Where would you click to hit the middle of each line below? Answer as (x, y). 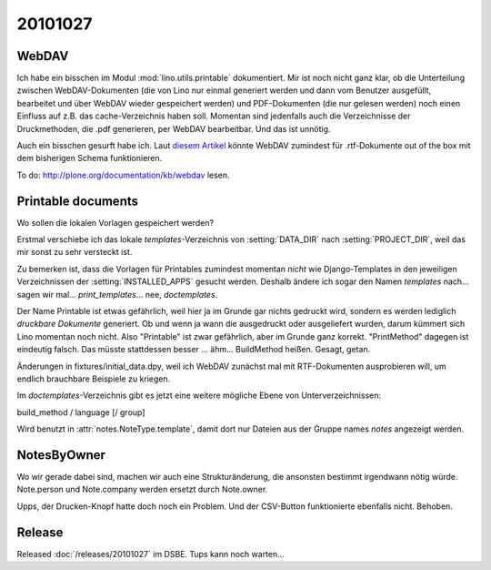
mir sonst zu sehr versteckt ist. (75, 252)
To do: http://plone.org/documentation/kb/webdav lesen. (124, 175)
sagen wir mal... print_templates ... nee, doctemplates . (117, 294)
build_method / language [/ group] (81, 412)
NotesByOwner (61, 455)
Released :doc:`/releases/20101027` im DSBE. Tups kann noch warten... (151, 554)
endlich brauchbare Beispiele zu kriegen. (94, 379)
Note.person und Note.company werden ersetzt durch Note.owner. (142, 489)
